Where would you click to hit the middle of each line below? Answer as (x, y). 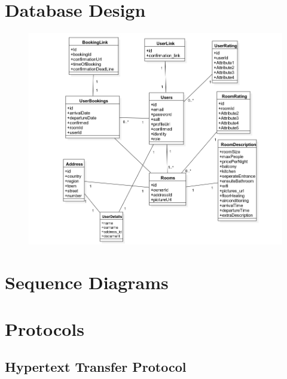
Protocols (45, 328)
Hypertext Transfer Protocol (96, 367)
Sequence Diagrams (87, 282)
